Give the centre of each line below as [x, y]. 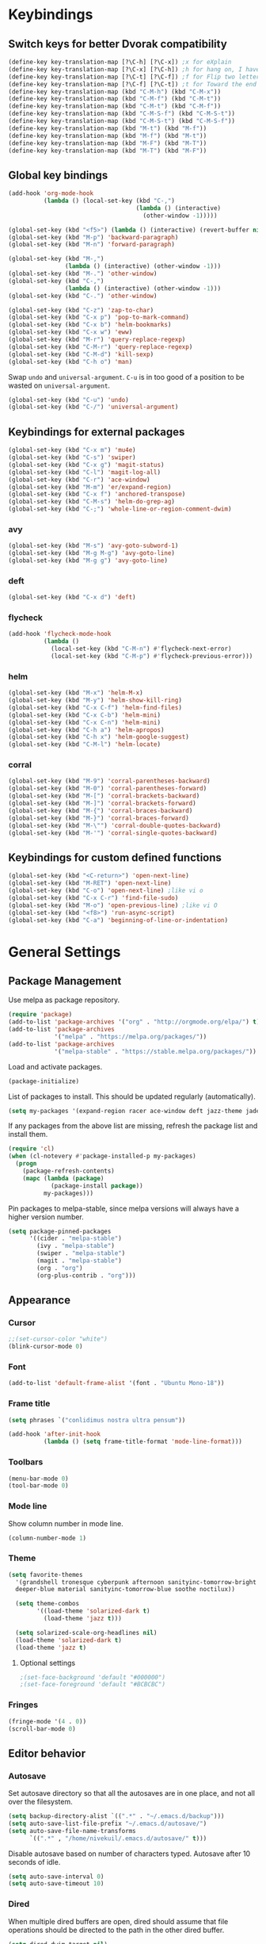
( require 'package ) [40, 1015]
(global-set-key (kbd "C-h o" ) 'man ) [70, 362]
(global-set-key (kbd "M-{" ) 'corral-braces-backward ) [101, 810]
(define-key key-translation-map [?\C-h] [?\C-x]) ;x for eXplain [120, 62]
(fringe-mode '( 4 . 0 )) [47, 1721]
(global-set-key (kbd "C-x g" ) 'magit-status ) [86, 465]
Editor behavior [47, 1753]
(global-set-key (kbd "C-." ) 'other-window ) [83, 296]
